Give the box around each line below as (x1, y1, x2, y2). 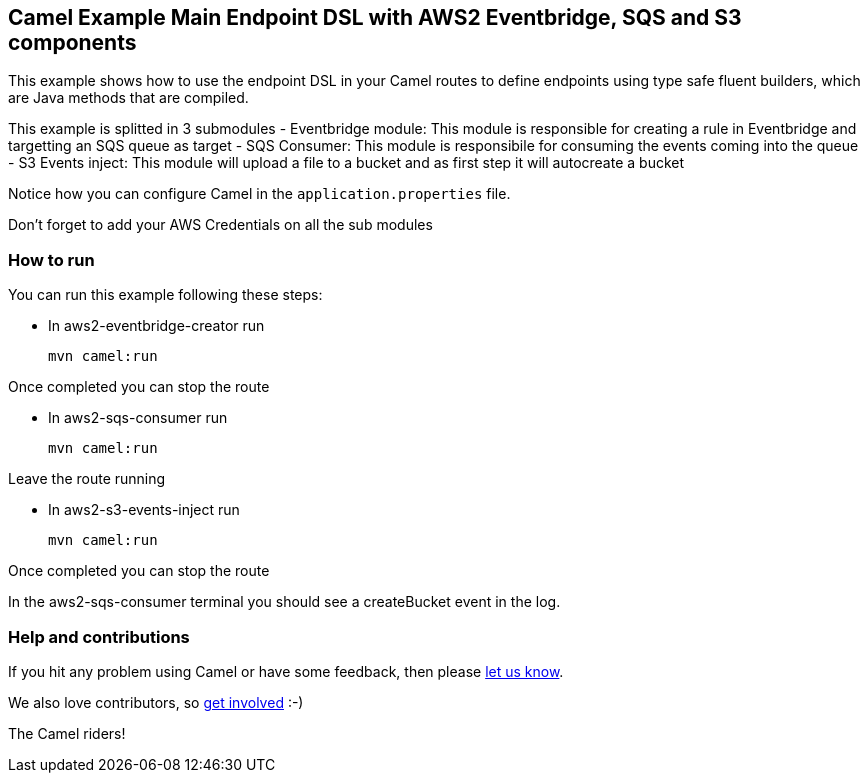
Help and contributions (8, 626, 190, 647)
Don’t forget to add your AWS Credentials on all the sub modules (8, 216, 433, 234)
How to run (8, 249, 95, 270)
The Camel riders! (8, 724, 126, 742)
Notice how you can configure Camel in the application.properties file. (8, 185, 511, 203)
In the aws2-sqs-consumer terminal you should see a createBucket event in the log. (8, 593, 561, 611)
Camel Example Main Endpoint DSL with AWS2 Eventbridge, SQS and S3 (8, 5, 742, 30)
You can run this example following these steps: (8, 286, 323, 304)
